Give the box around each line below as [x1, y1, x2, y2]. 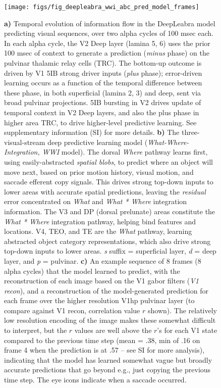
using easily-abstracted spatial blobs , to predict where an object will [4, 156, 213, 167]
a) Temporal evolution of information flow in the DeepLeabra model [4, 18, 215, 28]
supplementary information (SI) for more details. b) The [4, 127, 180, 137]
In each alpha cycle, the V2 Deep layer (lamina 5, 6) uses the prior [4, 37, 210, 48]
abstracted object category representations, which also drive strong [4, 235, 211, 246]
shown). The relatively [147, 305, 217, 315]
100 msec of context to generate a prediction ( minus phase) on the [4, 47, 209, 58]
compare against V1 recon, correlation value [4, 305, 140, 315]
